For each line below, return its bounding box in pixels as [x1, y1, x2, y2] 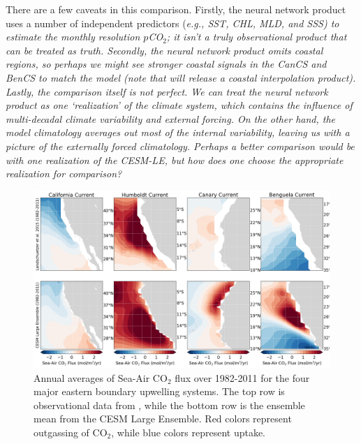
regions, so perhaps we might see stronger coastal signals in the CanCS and [6, 57, 327, 71]
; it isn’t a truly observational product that [166, 29, 347, 44]
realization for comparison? [6, 166, 122, 181]
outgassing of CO [34, 424, 108, 439]
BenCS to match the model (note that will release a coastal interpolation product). [6, 70, 356, 84]
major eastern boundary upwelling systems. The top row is [34, 384, 285, 399]
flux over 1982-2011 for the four [175, 370, 310, 385]
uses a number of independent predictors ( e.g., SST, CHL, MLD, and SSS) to [6, 15, 339, 30]
